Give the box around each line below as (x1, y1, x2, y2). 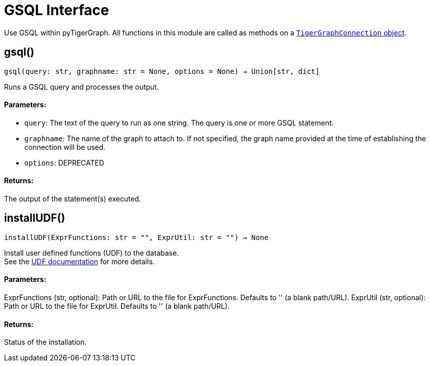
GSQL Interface (4, 2, 109, 19)
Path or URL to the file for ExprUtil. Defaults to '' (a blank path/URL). (4, 302, 230, 311)
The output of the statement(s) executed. (4, 194, 141, 204)
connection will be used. (24, 142, 106, 151)
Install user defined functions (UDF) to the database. (4, 248, 179, 257)
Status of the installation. (4, 338, 87, 347)
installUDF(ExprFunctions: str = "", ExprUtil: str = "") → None (4, 233, 269, 241)
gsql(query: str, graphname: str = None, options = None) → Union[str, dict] (4, 67, 320, 75)
